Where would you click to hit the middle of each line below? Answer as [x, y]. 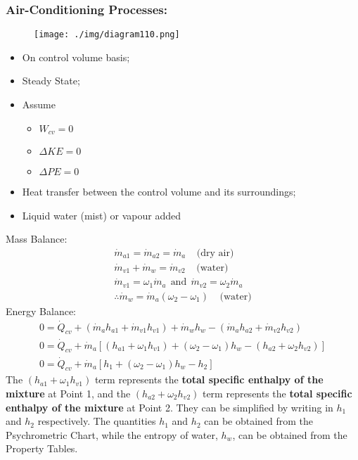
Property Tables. [42, 448]
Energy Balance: [41, 311]
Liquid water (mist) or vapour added [101, 215]
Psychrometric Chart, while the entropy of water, [112, 434]
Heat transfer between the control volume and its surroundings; [159, 192]
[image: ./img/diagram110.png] [107, 35]
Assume [39, 104]
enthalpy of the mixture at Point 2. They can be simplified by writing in [170, 407]
